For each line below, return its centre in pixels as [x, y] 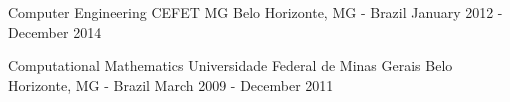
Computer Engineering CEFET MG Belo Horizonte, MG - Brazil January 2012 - [255, 12]
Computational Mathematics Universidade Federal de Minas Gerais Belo [230, 65]
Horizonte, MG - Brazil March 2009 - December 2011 [171, 84]
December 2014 [55, 31]
